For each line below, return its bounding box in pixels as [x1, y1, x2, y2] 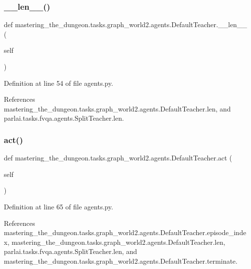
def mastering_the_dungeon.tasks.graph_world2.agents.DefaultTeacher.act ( [4, 153, 232, 163]
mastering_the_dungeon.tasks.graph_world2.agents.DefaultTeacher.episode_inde [4, 227, 246, 237]
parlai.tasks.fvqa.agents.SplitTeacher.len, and [4, 246, 137, 256]
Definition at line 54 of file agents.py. [4, 78, 113, 88]
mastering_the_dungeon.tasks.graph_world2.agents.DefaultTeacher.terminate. [4, 255, 237, 266]
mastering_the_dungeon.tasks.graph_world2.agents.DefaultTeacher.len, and [4, 103, 231, 113]
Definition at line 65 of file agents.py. [4, 201, 113, 211]
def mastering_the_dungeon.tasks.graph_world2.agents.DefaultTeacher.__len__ [4, 19, 247, 30]
